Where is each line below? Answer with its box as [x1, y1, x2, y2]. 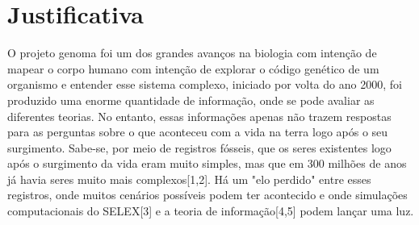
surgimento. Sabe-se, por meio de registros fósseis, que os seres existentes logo [7, 139, 392, 156]
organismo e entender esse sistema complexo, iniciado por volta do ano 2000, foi [7, 76, 402, 93]
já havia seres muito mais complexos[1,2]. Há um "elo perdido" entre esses [7, 170, 371, 187]
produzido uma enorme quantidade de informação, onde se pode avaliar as [7, 91, 375, 108]
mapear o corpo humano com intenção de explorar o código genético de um [7, 60, 379, 77]
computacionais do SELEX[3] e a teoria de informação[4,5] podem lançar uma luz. [7, 202, 414, 219]
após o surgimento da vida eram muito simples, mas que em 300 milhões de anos [7, 155, 407, 172]
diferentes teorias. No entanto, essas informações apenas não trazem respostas [7, 107, 392, 124]
